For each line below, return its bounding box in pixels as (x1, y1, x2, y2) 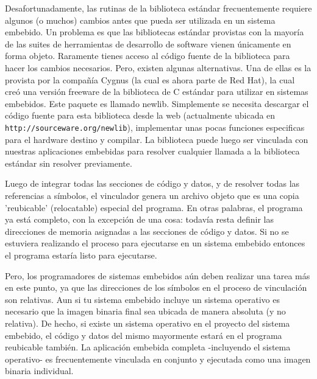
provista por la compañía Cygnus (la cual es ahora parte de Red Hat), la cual (5, 73, 295, 86)
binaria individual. (5, 364, 74, 377)
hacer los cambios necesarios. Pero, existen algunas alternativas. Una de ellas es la (5, 61, 312, 74)
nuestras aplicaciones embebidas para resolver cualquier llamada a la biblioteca (5, 145, 300, 158)
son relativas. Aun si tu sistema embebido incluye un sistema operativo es (5, 293, 280, 305)
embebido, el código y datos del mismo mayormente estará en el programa (5, 329, 282, 341)
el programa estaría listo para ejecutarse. (5, 248, 157, 261)
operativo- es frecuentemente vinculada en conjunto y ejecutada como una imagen (5, 352, 311, 365)
